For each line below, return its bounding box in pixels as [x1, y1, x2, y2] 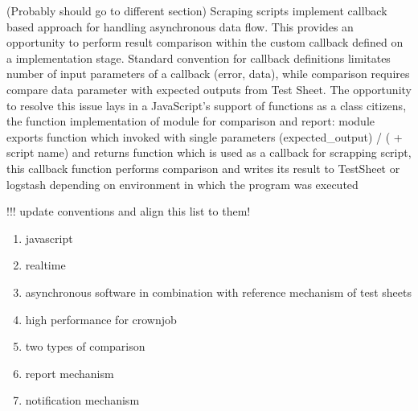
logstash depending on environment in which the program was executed [6, 175, 359, 192]
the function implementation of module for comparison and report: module [6, 113, 375, 129]
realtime [25, 257, 66, 273]
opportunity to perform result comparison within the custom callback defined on [6, 34, 404, 51]
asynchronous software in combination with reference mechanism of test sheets [25, 283, 412, 300]
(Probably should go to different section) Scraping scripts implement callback [6, 2, 387, 18]
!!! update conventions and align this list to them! [6, 203, 251, 220]
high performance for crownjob [25, 310, 177, 327]
